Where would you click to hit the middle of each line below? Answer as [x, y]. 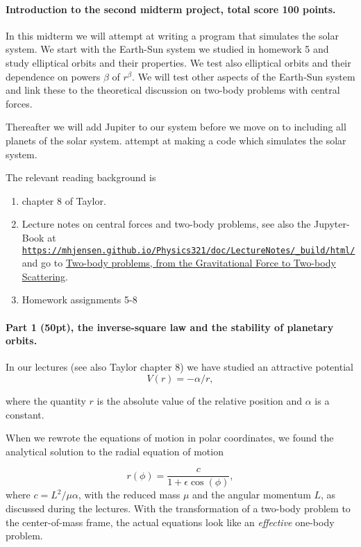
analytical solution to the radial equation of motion [115, 451]
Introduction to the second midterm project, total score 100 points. [171, 9]
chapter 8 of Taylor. [64, 200]
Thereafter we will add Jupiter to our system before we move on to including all [176, 127]
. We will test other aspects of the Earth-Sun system [244, 76]
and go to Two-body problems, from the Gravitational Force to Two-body [179, 263]
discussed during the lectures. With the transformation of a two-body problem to [178, 508]
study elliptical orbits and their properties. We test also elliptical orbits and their [178, 62]
